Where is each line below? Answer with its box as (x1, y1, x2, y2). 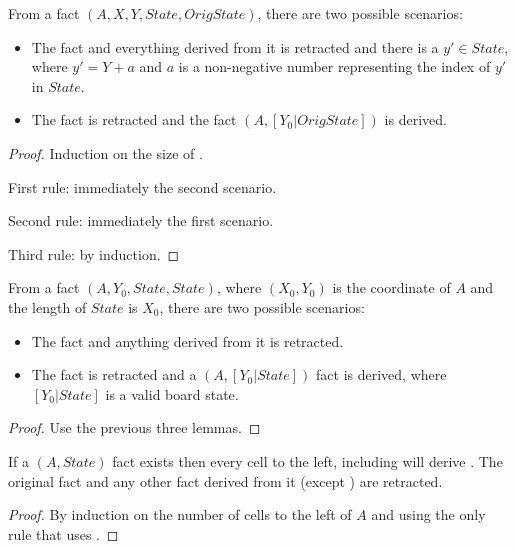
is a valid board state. (105, 383, 239, 404)
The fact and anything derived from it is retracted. (31, 330, 344, 351)
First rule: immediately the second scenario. (8, 176, 277, 197)
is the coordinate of (332, 277, 451, 298)
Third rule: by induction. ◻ (8, 243, 180, 264)
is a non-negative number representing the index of (178, 56, 491, 77)
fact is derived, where (316, 364, 447, 385)
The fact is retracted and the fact (31, 109, 237, 130)
